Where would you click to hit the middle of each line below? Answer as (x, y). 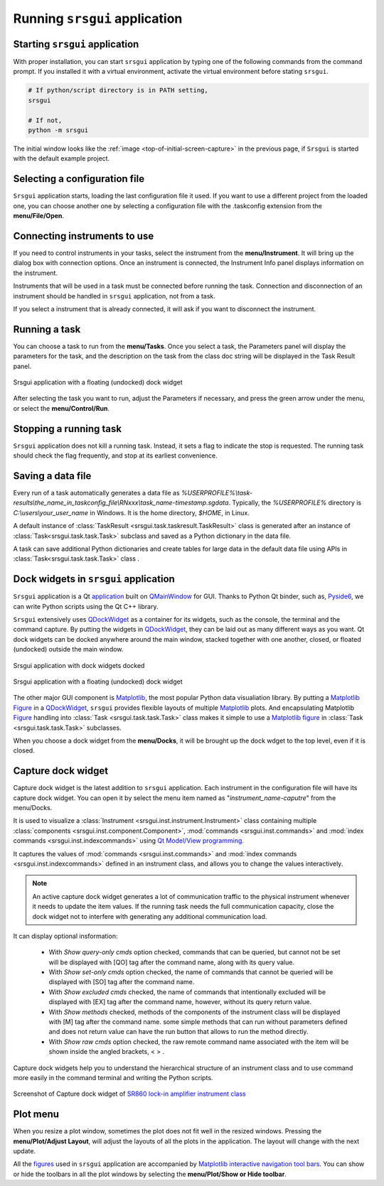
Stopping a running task (68, 429)
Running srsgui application (98, 18)
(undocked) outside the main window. (68, 649)
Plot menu (36, 1115)
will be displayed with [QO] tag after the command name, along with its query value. (172, 962)
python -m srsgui (58, 130)
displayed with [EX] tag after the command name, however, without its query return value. (180, 1002)
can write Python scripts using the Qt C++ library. (86, 606)
